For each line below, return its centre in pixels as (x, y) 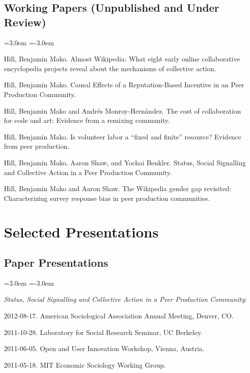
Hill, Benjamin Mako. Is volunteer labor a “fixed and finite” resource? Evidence (123, 136)
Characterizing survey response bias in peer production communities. (107, 198)
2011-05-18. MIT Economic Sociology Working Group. (85, 364)
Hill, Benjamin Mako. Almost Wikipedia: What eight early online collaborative (122, 59)
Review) (25, 22)
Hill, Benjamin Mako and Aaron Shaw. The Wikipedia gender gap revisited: (118, 188)
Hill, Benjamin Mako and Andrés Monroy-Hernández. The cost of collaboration (123, 110)
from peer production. (37, 146)
